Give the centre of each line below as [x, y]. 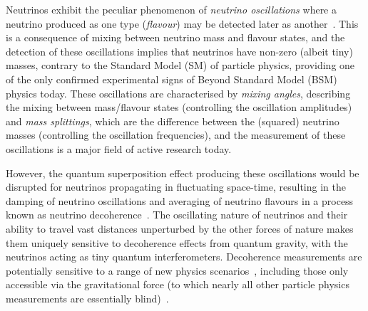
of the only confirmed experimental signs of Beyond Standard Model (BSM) [172, 79]
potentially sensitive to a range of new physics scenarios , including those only [177, 270]
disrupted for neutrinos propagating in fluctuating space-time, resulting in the [176, 187]
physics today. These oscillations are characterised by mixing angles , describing [178, 93]
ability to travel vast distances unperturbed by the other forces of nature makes [180, 228]
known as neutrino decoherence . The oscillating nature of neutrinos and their [177, 215]
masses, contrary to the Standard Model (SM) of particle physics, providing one [180, 65]
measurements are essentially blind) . [87, 298]
